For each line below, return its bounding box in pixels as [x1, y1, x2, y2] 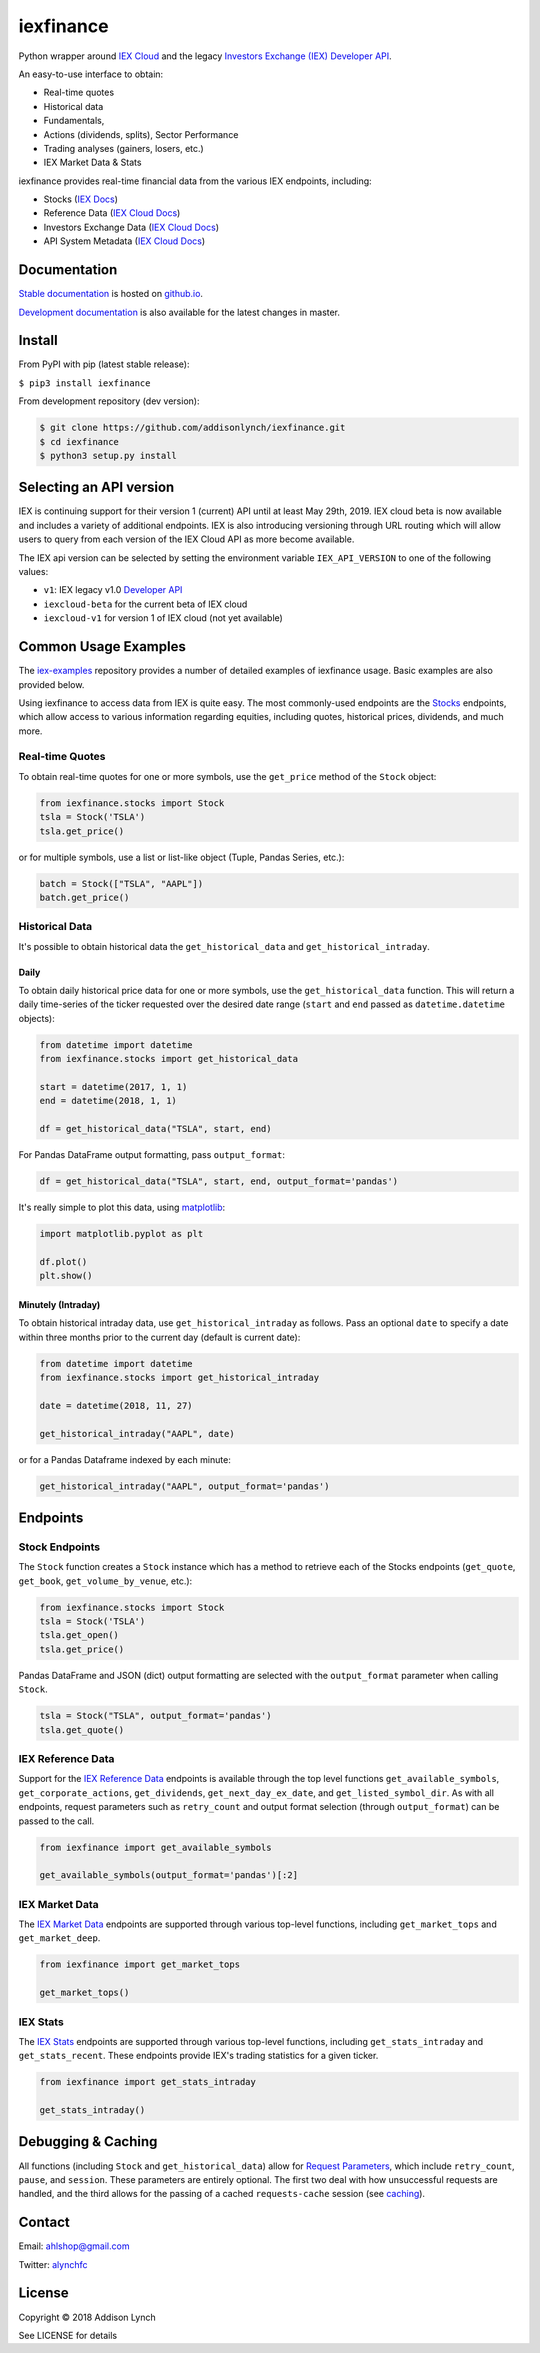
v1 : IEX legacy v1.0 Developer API [43, 584, 183, 596]
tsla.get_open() [39, 1630, 120, 1641]
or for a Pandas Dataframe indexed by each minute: [18, 1453, 232, 1465]
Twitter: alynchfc [18, 2258, 88, 2270]
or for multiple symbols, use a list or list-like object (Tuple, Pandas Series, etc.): [18, 851, 345, 863]
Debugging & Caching [18, 2133, 158, 2150]
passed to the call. [18, 1815, 95, 1827]
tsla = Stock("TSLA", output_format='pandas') [39, 1710, 272, 1722]
